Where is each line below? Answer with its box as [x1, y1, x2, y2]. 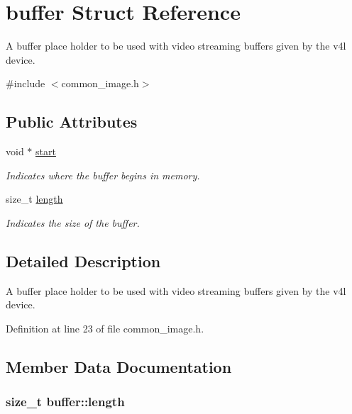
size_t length [6, 191, 63, 206]
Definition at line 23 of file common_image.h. [6, 320, 204, 335]
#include [6, 76, 45, 91]
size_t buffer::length [6, 393, 125, 410]
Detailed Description [6, 250, 161, 272]
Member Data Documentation [6, 355, 232, 377]
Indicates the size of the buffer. [6, 215, 140, 230]
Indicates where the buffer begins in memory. [6, 167, 200, 182]
